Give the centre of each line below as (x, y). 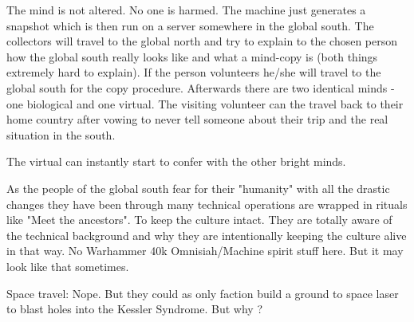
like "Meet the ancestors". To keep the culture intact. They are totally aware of (199, 220)
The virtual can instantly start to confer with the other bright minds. (176, 161)
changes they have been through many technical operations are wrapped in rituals (207, 204)
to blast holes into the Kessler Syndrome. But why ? (135, 309)
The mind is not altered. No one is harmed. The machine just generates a (186, 10)
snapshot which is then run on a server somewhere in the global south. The (190, 25)
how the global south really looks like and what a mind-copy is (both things (192, 56)
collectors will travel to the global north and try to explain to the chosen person (202, 41)
